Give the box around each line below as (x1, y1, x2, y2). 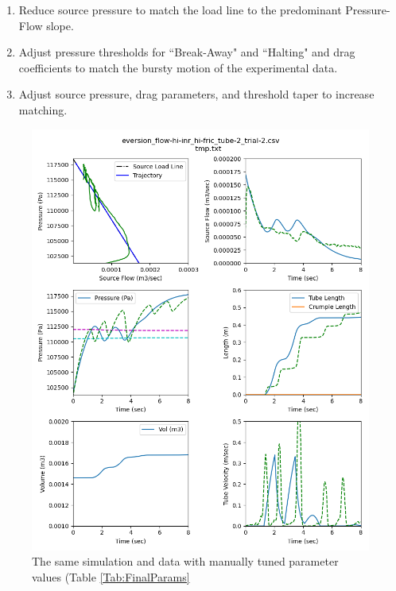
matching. (18, 101, 68, 118)
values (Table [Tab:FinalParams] (32, 568, 190, 585)
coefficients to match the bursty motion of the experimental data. (18, 59, 338, 75)
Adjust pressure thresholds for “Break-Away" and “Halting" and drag (18, 44, 355, 60)
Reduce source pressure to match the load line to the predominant (18, 2, 342, 17)
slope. (46, 17, 74, 33)
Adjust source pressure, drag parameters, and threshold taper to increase (18, 86, 375, 102)
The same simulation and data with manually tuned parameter (32, 553, 339, 570)
